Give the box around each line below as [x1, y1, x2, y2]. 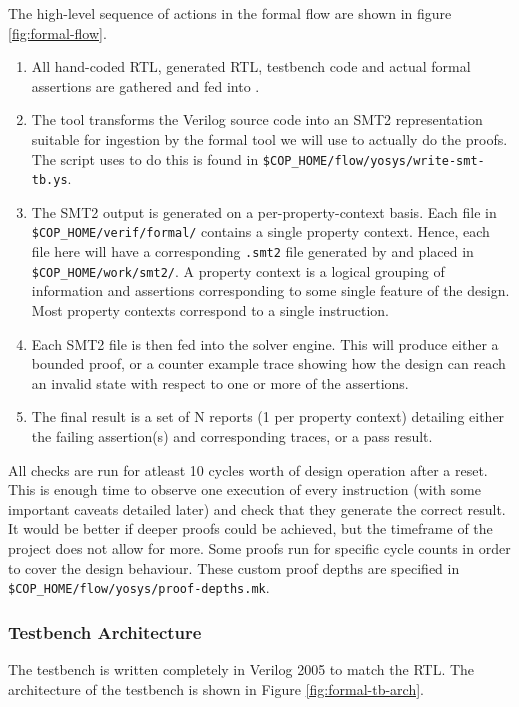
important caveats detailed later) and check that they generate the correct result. [8, 498, 506, 519]
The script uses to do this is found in [31, 148, 259, 169]
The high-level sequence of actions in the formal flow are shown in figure [8, 3, 452, 23]
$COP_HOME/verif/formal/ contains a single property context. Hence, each [31, 221, 490, 242]
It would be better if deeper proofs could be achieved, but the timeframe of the [8, 518, 493, 539]
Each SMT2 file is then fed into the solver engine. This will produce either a [31, 333, 499, 354]
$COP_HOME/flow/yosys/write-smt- [262, 153, 485, 168]
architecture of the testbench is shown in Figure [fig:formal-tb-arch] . [8, 678, 424, 699]
